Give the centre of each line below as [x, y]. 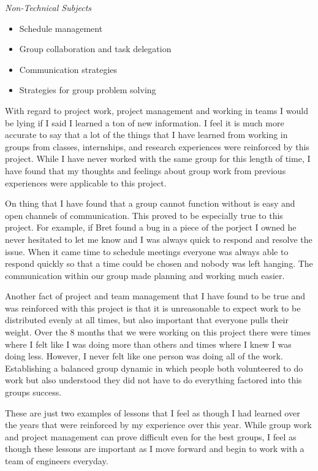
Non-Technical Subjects [48, 7]
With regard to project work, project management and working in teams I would [157, 110]
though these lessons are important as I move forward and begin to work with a [155, 449]
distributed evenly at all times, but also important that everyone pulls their [147, 320]
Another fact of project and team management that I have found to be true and [155, 296]
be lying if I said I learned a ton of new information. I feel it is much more [145, 122]
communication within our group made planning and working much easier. [145, 275]
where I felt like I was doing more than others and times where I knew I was [148, 344]
